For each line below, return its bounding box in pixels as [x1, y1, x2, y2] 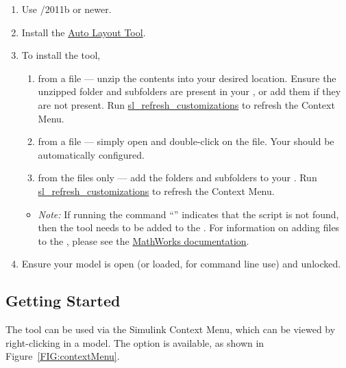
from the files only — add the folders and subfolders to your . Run [38, 170, 317, 185]
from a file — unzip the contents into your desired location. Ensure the [38, 70, 336, 85]
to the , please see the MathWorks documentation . [38, 233, 249, 248]
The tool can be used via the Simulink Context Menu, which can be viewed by [5, 322, 336, 337]
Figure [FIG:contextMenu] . [5, 349, 120, 363]
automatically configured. [38, 147, 145, 161]
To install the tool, [21, 48, 101, 62]
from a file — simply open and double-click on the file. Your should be [38, 134, 334, 148]
